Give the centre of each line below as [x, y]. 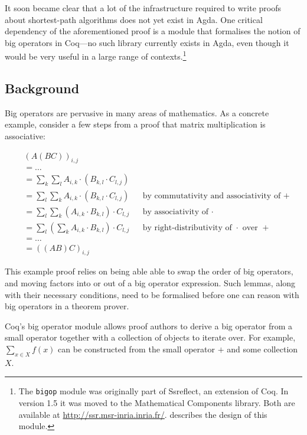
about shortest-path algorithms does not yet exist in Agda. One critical [134, 19]
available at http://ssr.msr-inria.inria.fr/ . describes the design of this [143, 414]
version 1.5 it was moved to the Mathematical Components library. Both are [157, 403]
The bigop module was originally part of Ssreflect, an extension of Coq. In [153, 391]
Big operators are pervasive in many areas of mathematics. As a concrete [137, 112]
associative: [25, 136]
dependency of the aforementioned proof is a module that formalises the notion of [153, 31]
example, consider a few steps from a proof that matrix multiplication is [135, 124]
